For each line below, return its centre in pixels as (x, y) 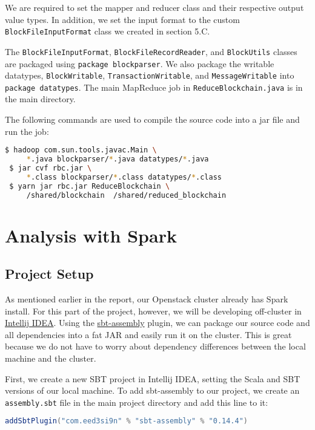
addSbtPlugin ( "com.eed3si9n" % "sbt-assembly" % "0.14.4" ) (127, 421)
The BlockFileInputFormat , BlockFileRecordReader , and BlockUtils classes (151, 51)
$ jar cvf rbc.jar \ (51, 168)
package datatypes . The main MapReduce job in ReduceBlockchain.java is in (154, 87)
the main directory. (40, 99)
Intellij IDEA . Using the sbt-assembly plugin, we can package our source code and (157, 323)
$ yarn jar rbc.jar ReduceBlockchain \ (90, 186)
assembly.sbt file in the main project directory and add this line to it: (137, 402)
